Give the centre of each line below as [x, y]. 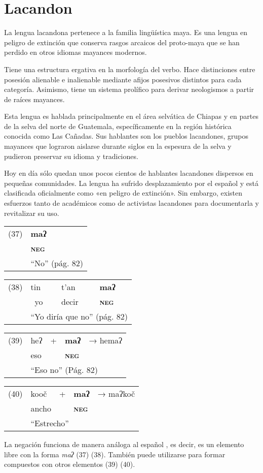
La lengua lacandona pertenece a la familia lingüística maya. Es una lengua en [126, 32]
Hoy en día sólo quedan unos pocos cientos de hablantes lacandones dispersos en [129, 173]
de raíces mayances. [34, 99]
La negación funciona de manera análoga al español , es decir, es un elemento [124, 444]
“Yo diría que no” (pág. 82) [79, 317]
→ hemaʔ [106, 340]
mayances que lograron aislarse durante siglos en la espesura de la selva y [118, 146]
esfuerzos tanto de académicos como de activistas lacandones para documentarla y [131, 203]
